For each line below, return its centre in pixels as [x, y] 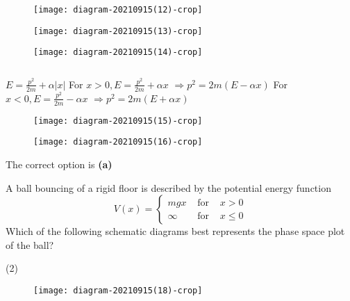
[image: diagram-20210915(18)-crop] [118, 290]
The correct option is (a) [59, 164]
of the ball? [30, 244]
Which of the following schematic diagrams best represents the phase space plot [175, 231]
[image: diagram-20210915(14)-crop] [118, 52]
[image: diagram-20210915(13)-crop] [118, 31]
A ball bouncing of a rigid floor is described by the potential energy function [168, 187]
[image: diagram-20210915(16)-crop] [118, 142]
